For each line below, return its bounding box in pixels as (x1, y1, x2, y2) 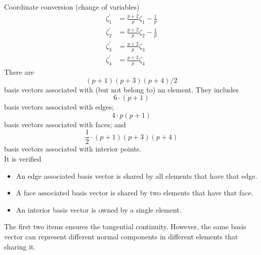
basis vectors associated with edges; (4, 101, 114, 112)
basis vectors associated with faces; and (4, 119, 126, 129)
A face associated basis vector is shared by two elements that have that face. (16, 187, 253, 198)
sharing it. (4, 241, 36, 251)
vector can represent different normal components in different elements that (4, 231, 238, 242)
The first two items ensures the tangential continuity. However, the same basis (4, 221, 246, 232)
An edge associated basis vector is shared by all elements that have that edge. (16, 170, 257, 181)
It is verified (4, 154, 41, 164)
